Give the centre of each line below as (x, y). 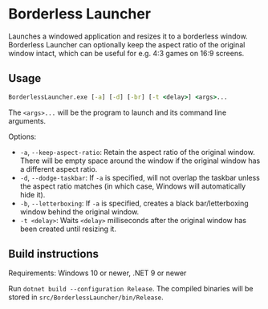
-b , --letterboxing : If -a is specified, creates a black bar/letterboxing (134, 203)
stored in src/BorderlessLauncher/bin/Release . (86, 297)
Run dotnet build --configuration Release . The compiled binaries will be (131, 289)
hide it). (32, 194)
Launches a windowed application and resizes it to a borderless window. (128, 36)
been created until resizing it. (68, 229)
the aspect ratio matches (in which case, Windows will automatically (133, 186)
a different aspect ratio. (59, 169)
